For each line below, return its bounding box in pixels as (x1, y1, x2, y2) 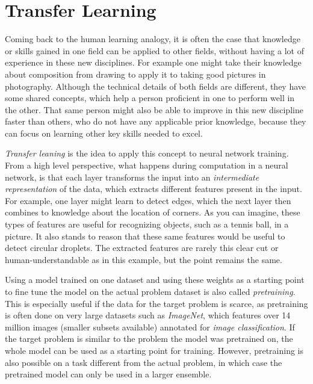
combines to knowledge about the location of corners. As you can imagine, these (5, 206, 300, 218)
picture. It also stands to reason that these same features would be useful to (5, 229, 285, 242)
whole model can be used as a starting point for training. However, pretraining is (5, 344, 304, 356)
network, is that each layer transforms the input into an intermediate (5, 170, 259, 183)
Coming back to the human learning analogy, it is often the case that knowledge (5, 33, 300, 45)
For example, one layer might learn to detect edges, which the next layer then (5, 194, 291, 206)
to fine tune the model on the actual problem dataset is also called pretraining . (5, 285, 296, 297)
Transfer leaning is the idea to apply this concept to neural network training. (5, 147, 289, 159)
